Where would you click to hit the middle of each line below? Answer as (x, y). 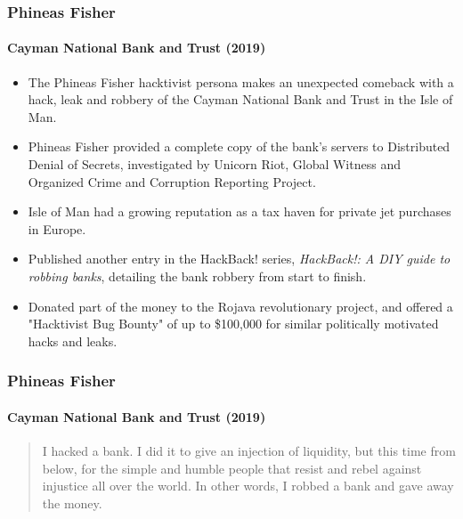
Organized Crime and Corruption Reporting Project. (172, 181)
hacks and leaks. (73, 341)
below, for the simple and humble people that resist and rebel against (232, 468)
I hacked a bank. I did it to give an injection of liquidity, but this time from (249, 450)
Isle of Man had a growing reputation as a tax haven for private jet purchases (240, 211)
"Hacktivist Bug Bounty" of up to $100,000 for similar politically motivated (233, 324)
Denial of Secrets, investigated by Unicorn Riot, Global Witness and (214, 164)
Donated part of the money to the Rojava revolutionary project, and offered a (240, 306)
